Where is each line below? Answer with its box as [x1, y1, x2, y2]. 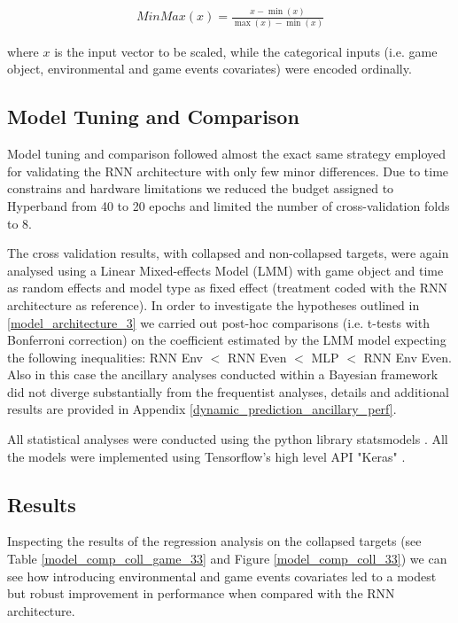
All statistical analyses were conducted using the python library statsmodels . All [7, 430, 448, 448]
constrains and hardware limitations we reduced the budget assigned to [7, 179, 394, 198]
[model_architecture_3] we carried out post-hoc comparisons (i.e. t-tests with [7, 313, 430, 331]
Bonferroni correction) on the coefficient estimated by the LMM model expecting [7, 331, 446, 349]
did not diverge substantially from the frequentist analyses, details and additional [7, 382, 449, 401]
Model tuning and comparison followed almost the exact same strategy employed [7, 144, 446, 163]
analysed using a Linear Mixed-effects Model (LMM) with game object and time [7, 261, 444, 279]
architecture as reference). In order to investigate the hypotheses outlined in [7, 295, 420, 314]
